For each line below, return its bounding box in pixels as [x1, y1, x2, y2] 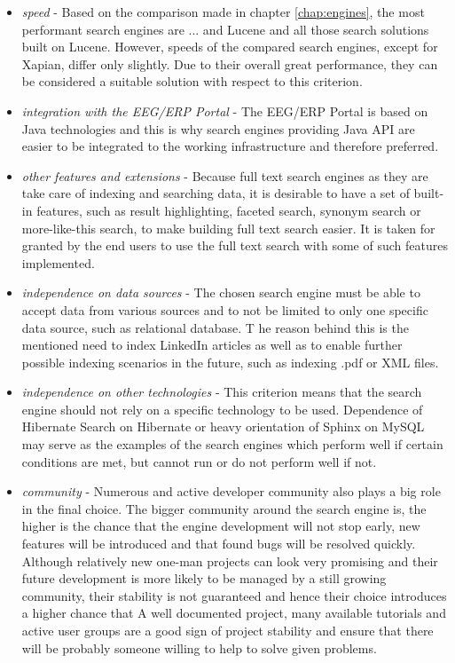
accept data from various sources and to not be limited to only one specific [21, 300, 428, 319]
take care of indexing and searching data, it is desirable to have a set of [21, 184, 410, 202]
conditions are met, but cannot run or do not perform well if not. [21, 452, 377, 470]
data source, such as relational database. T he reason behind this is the [21, 318, 409, 336]
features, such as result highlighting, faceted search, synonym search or [36, 201, 421, 219]
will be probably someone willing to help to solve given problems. [21, 638, 377, 657]
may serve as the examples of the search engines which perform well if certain [21, 435, 443, 454]
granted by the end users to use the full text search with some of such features [21, 236, 448, 255]
